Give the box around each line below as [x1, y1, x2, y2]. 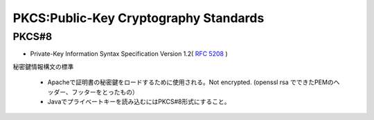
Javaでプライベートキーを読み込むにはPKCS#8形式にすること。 [47, 97, 231, 106]
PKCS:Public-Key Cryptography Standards [12, 10, 265, 26]
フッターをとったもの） [71, 88, 139, 96]
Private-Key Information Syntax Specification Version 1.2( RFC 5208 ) [30, 50, 228, 58]
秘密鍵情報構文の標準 [12, 62, 74, 70]
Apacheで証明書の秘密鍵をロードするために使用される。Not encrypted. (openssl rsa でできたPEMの [47, 78, 334, 86]
